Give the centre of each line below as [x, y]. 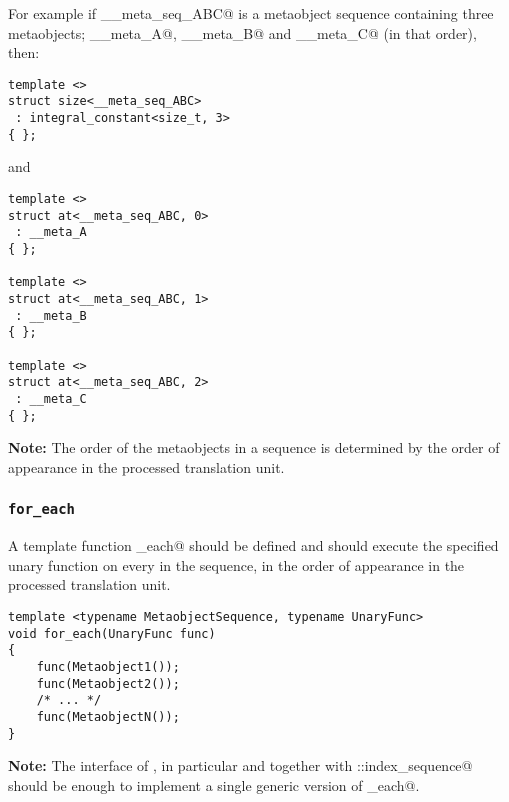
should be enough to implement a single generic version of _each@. [214, 784]
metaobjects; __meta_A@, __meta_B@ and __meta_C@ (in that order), [242, 32]
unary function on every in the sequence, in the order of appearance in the [236, 564]
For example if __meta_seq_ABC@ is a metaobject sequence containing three [251, 13]
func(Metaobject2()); [108, 683]
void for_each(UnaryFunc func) [112, 633]
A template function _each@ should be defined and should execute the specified [253, 545]
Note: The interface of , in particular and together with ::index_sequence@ [240, 765]
